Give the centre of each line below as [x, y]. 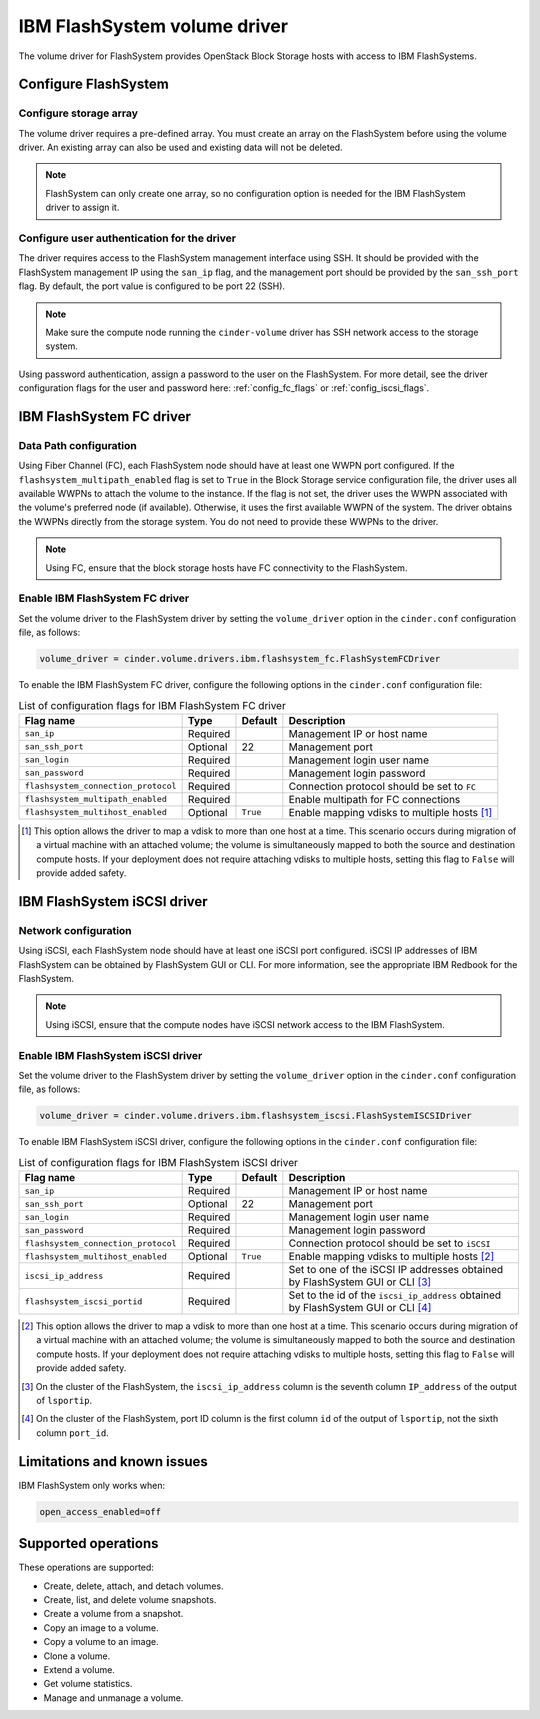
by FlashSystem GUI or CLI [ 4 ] [360, 1308]
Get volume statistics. [88, 1684]
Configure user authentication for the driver [127, 238]
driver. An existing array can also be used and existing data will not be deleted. [181, 147]
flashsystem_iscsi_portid [83, 1301]
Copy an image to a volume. [101, 1627]
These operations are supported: [86, 1567]
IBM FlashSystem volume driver [153, 26]
